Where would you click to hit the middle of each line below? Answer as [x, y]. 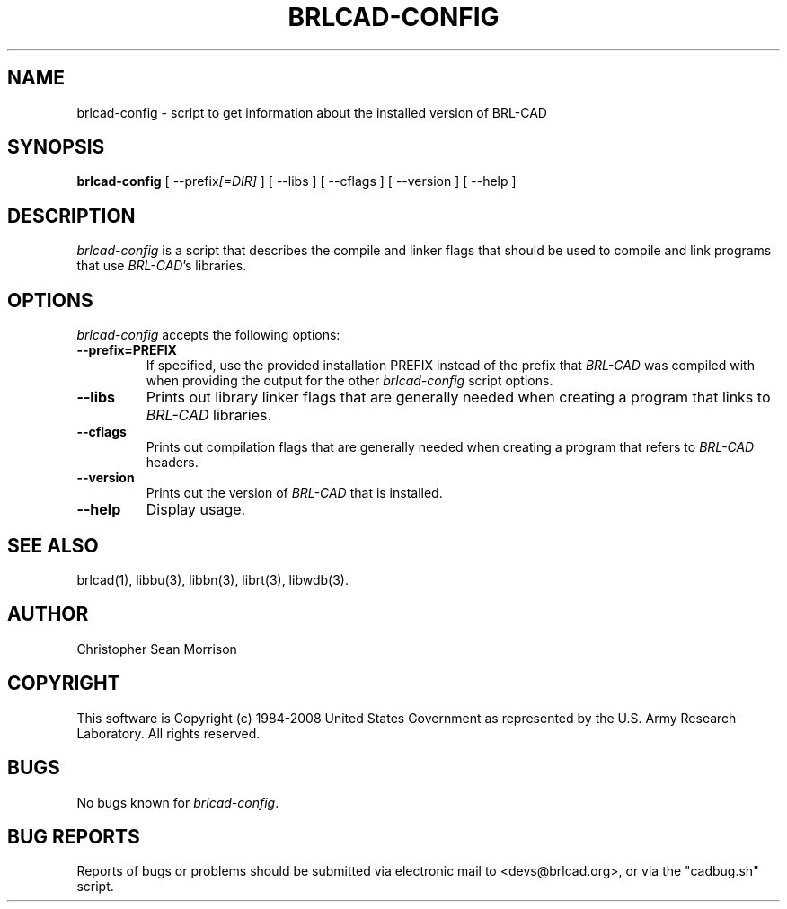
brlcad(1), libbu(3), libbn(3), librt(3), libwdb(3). [212, 579]
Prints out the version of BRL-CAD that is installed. [294, 493]
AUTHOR [48, 614]
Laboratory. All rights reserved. [168, 733]
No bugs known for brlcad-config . [178, 802]
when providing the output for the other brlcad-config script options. [349, 381]
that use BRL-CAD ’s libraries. [162, 266]
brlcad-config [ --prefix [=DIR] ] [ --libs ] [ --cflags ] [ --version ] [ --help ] [296, 181]
